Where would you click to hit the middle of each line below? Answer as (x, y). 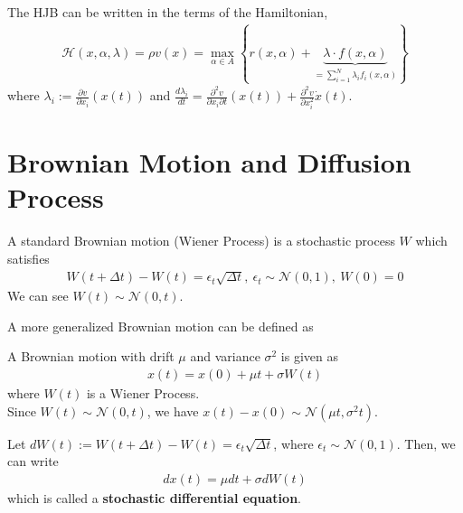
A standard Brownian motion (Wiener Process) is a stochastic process (201, 241)
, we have (173, 410)
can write (33, 461)
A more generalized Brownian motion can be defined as (161, 326)
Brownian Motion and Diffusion (209, 162)
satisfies (28, 258)
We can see (38, 296)
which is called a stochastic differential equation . (154, 497)
